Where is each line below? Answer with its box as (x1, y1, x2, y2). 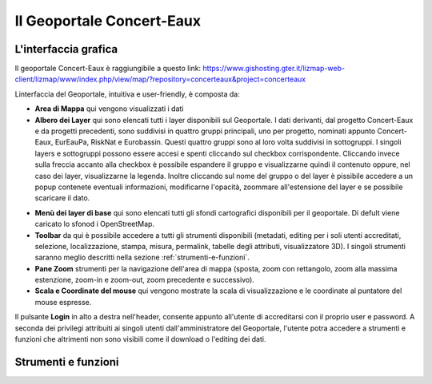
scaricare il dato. (34, 193, 90, 203)
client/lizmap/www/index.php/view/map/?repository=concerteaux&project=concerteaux (14, 74, 306, 84)
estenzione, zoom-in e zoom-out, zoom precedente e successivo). (34, 275, 255, 285)
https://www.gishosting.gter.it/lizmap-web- (202, 64, 346, 73)
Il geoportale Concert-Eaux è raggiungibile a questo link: (14, 64, 202, 73)
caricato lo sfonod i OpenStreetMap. (34, 220, 155, 229)
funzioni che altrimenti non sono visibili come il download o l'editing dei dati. (14, 335, 266, 344)
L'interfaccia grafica (14, 42, 118, 56)
